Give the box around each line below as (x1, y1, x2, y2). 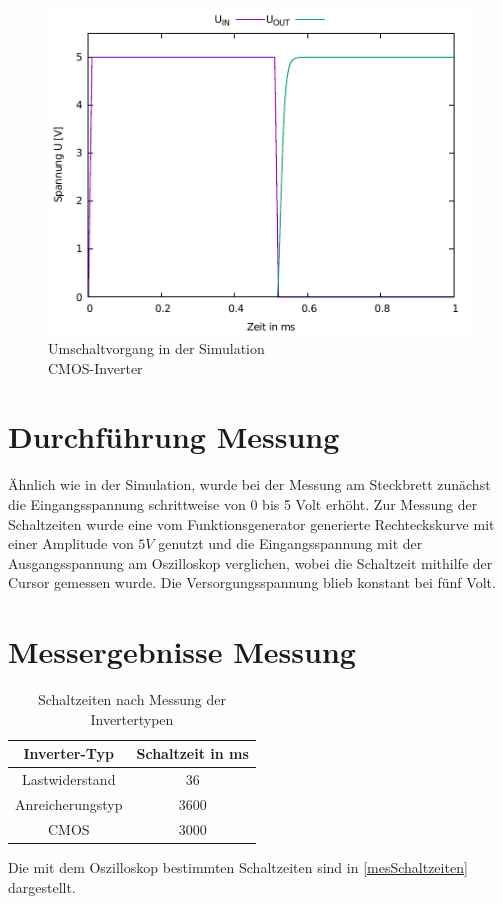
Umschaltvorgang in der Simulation (48, 338, 265, 359)
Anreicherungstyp (15, 793, 123, 814)
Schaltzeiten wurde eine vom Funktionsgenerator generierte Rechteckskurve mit (8, 513, 495, 534)
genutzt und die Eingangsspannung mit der (158, 533, 423, 554)
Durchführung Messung (8, 416, 340, 457)
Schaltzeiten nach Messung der (37, 689, 226, 710)
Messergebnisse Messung (8, 631, 356, 672)
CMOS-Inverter (48, 357, 143, 378)
